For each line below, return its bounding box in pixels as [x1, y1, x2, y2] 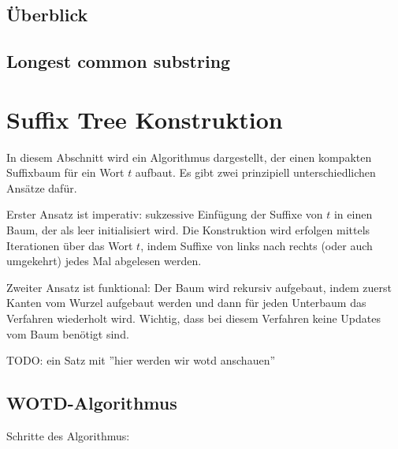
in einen [333, 206, 373, 223]
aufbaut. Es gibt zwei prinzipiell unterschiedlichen [135, 164, 376, 181]
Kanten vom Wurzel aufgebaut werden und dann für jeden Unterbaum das [6, 294, 366, 311]
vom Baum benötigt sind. [6, 325, 129, 342]
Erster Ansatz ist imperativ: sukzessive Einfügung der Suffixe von [6, 206, 323, 223]
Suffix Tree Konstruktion [6, 103, 283, 135]
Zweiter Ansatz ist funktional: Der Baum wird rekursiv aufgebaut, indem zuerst [6, 279, 392, 295]
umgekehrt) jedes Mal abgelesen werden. [6, 253, 202, 269]
